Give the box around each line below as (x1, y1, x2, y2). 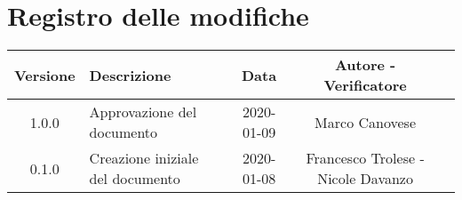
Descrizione (89, 64, 171, 85)
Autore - (334, 54, 396, 76)
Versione (14, 64, 76, 85)
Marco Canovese (315, 111, 416, 132)
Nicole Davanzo (317, 168, 413, 189)
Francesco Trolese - (306, 148, 425, 169)
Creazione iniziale (89, 148, 199, 169)
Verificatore (323, 75, 407, 96)
